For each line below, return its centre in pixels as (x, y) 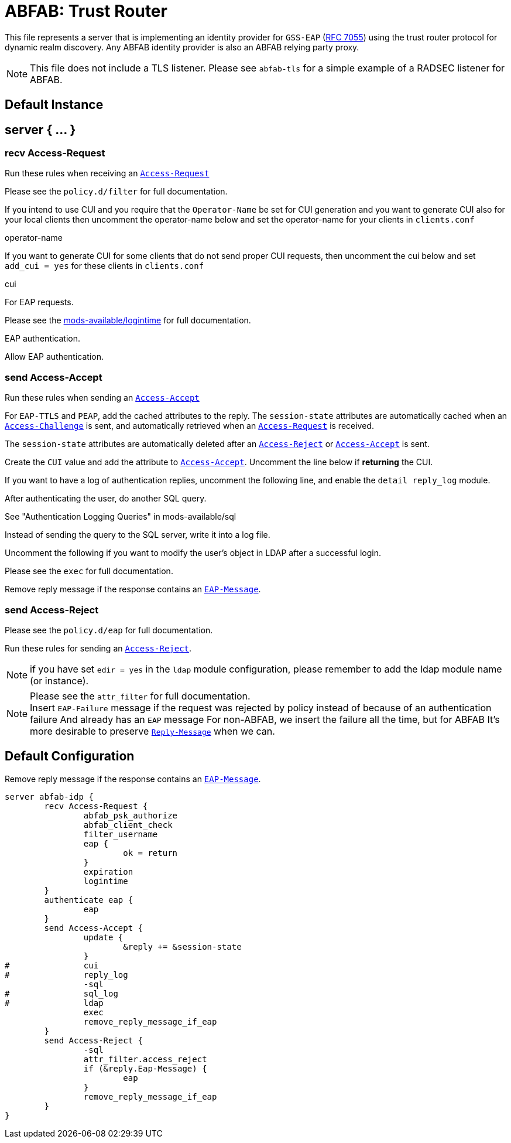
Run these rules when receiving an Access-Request (107, 173)
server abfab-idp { (49, 796)
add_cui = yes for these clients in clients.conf (104, 266)
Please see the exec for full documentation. (89, 571)
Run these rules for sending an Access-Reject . (98, 648)
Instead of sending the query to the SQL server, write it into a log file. (138, 535)
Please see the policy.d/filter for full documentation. (116, 192)
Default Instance (54, 105)
